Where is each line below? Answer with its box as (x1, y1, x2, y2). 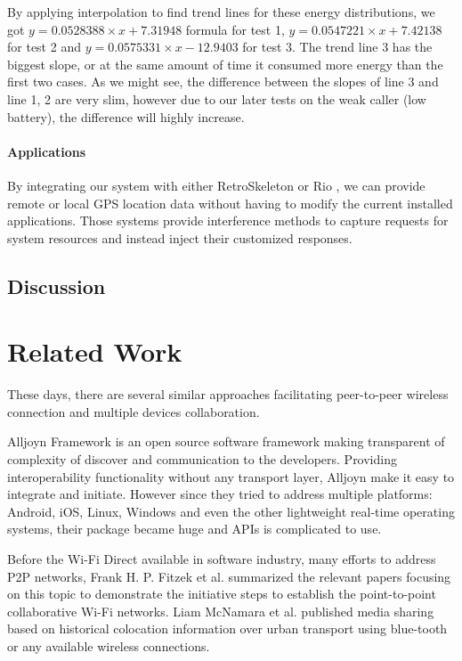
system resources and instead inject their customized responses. (7, 228, 353, 247)
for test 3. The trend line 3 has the (242, 37, 433, 56)
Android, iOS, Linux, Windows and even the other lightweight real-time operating (7, 502, 455, 520)
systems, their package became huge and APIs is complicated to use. (7, 519, 382, 538)
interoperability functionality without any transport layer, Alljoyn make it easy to (7, 467, 455, 486)
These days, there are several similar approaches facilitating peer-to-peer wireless (7, 385, 449, 404)
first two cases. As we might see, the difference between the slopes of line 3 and (7, 72, 439, 91)
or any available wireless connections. (7, 636, 210, 655)
